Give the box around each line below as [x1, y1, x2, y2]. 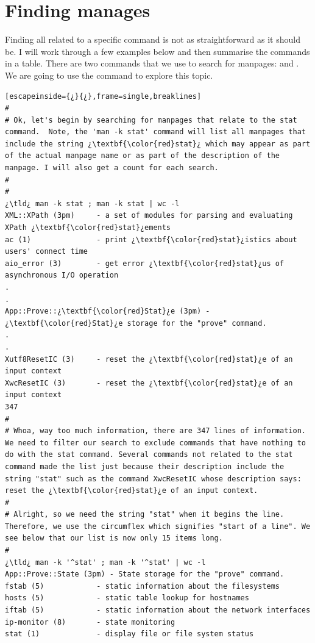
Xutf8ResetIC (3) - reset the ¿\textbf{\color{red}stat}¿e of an [5, 354, 293, 364]
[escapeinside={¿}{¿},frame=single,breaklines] [5, 92, 202, 101]
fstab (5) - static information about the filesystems [5, 581, 280, 591]
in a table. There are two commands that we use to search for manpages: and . [5, 57, 299, 70]
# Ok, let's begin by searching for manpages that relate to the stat [5, 115, 297, 124]
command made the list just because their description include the [5, 462, 285, 471]
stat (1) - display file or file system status [5, 630, 254, 639]
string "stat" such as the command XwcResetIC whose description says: [5, 474, 302, 483]
